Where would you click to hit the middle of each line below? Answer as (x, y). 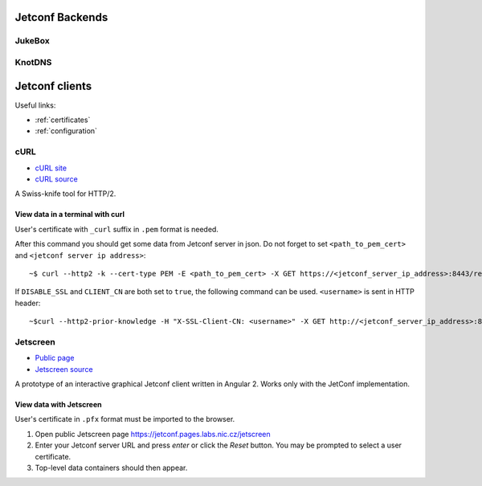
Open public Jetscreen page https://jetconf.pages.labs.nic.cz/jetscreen (153, 434)
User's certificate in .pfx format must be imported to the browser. (125, 419)
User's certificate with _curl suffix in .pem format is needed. (116, 229)
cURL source (56, 179)
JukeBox (32, 41)
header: (28, 303)
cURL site (51, 168)
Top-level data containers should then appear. (111, 468)
